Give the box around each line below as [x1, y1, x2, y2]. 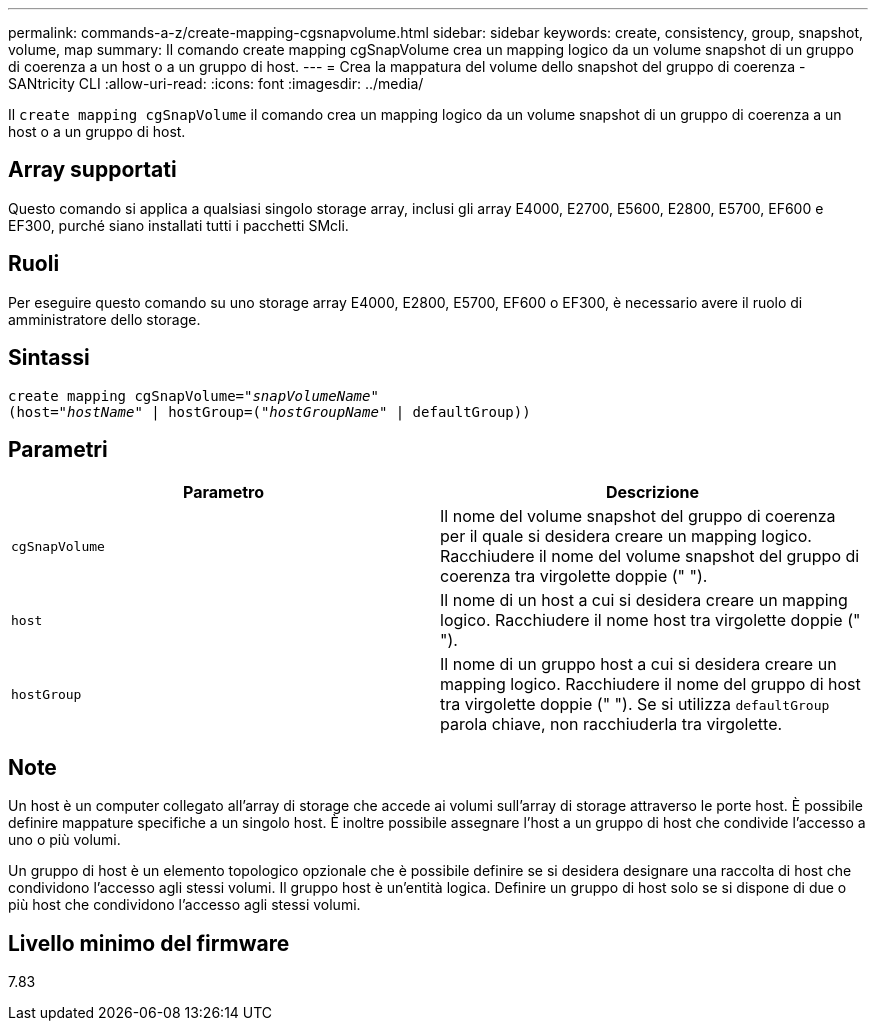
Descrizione [605, 482, 700, 503]
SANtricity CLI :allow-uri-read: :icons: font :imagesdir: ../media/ [8, 75, 424, 92]
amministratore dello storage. [8, 310, 201, 328]
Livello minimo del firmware [8, 930, 290, 956]
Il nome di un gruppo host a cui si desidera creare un [440, 654, 837, 675]
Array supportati [8, 157, 177, 183]
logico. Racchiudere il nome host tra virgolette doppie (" [440, 610, 861, 631]
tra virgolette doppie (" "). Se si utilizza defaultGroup [440, 694, 830, 715]
